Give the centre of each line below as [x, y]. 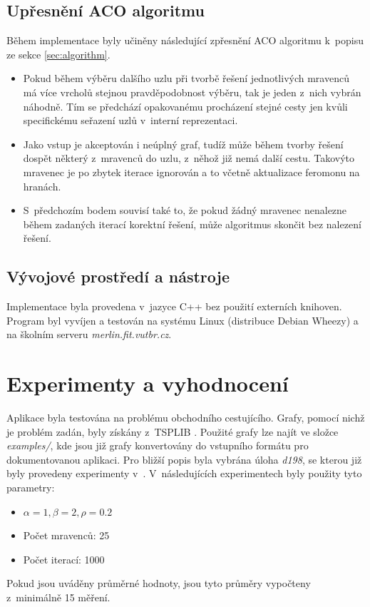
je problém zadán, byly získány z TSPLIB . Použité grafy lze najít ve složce [173, 431]
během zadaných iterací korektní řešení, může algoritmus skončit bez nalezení [192, 224]
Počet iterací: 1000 [64, 559]
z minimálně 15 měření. [58, 597]
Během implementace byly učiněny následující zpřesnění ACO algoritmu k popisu [185, 40]
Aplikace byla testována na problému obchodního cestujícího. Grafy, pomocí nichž [186, 418]
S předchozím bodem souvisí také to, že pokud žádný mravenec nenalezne [185, 210]
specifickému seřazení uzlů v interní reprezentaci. [130, 120]
